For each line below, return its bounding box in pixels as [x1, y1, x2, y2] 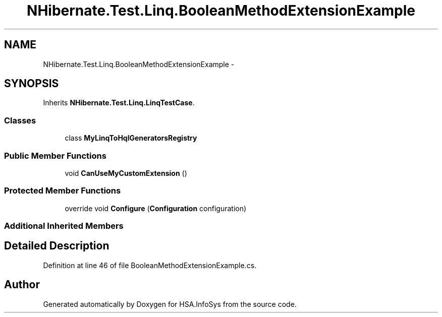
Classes [4, 115, 36, 125]
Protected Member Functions [4, 185, 121, 196]
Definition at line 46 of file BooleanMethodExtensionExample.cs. [43, 261, 257, 270]
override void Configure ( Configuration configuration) [65, 204, 247, 213]
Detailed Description [4, 239, 109, 252]
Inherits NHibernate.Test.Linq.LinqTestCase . [43, 98, 195, 107]
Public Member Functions [4, 150, 106, 161]
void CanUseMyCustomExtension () [65, 168, 187, 177]
